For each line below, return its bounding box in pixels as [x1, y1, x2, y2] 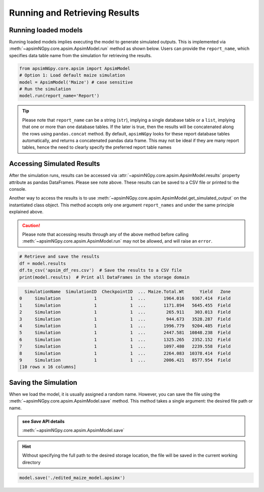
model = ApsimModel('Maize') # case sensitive [19, 79, 133, 85]
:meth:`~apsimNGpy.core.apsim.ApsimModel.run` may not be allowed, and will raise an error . [22, 238, 213, 244]
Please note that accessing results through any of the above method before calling [22, 231, 189, 237]
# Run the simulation [19, 86, 71, 91]
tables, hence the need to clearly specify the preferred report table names [22, 144, 172, 150]
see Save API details [22, 419, 65, 425]
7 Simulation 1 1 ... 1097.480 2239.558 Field [19, 344, 231, 349]
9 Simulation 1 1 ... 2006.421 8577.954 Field [19, 358, 231, 363]
